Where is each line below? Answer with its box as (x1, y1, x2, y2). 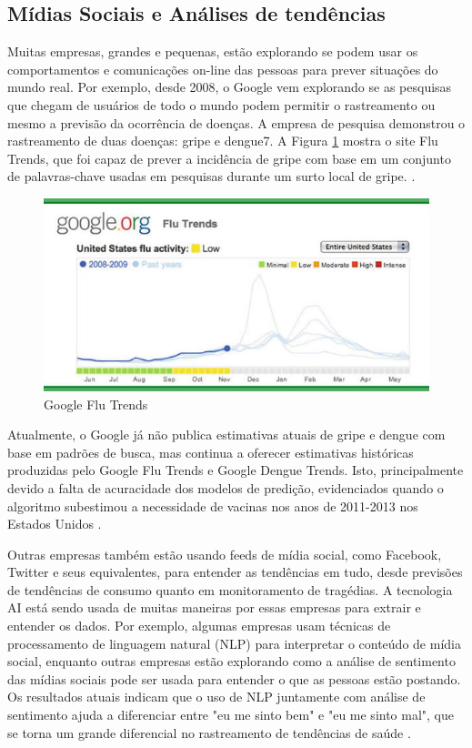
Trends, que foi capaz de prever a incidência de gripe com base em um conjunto (7, 148, 451, 167)
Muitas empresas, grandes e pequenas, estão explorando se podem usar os (7, 42, 418, 61)
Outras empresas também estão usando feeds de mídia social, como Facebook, (7, 544, 442, 563)
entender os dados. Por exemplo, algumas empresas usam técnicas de (7, 616, 391, 635)
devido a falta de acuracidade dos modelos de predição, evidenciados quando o (7, 478, 444, 497)
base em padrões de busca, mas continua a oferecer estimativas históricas (7, 442, 414, 461)
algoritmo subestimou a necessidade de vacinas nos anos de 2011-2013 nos (7, 496, 418, 515)
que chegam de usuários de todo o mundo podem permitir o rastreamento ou (7, 95, 436, 114)
